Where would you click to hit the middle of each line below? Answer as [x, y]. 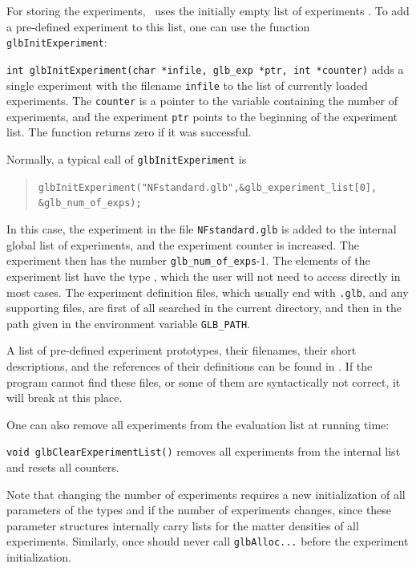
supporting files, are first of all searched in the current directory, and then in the [204, 308]
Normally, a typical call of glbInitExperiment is [127, 159]
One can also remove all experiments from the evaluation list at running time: [198, 424]
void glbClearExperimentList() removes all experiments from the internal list [204, 451]
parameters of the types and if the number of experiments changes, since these [199, 510]
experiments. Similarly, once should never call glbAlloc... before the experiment [208, 541]
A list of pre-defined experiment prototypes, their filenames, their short [182, 350]
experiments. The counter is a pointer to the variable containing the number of [202, 101]
